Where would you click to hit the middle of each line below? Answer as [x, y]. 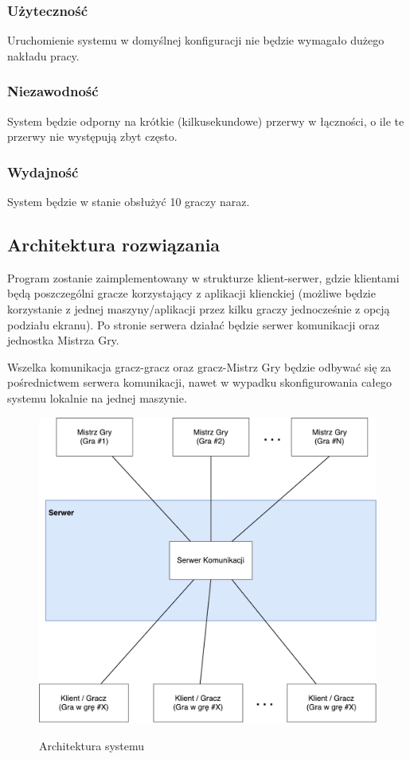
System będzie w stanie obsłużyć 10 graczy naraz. [129, 202]
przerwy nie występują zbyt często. [92, 136]
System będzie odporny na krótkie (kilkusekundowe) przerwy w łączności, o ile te [206, 121]
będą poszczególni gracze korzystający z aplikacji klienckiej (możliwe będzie [191, 293]
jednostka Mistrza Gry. [63, 340]
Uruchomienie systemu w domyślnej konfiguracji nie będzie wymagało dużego [196, 40]
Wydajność [43, 171]
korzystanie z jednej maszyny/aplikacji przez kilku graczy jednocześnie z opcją [199, 309]
